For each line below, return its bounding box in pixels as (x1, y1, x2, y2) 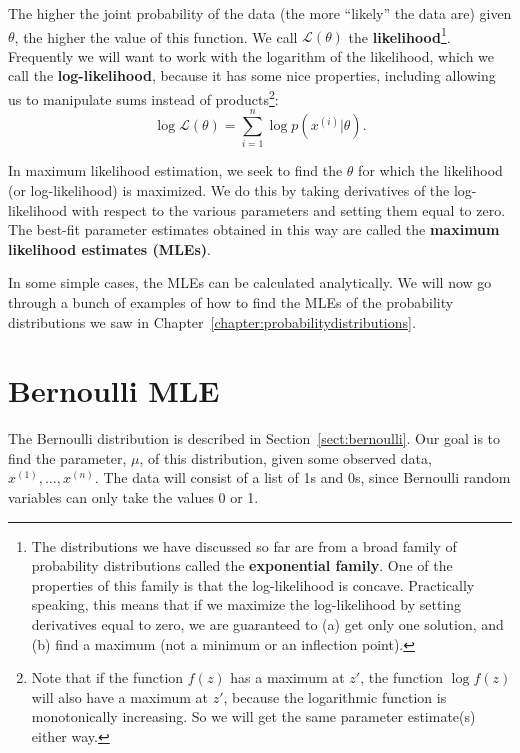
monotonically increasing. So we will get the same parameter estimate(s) (31, 706, 476, 727)
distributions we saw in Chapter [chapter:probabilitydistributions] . (8, 311, 416, 332)
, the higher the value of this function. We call (14, 26, 298, 47)
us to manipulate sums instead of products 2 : (8, 86, 279, 109)
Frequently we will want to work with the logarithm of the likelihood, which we (8, 45, 495, 66)
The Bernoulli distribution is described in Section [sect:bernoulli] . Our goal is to (8, 428, 501, 449)
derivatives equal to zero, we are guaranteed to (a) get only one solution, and (31, 614, 504, 635)
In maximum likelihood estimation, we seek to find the (8, 160, 343, 181)
